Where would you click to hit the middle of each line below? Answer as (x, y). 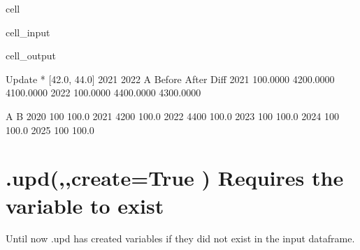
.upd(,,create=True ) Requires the (175, 178)
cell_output (31, 56)
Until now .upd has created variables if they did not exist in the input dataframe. (180, 238)
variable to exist (85, 205)
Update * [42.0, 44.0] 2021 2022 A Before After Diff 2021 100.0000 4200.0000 (170, 79)
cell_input (28, 32)
